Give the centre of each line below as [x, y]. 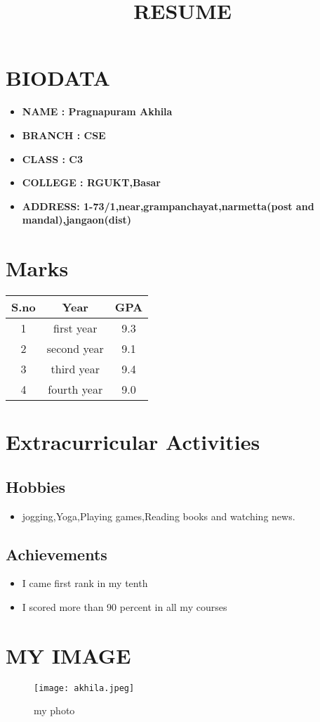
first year [75, 328]
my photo [54, 710]
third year [75, 369]
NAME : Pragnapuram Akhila [97, 111]
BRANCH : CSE [64, 135]
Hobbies [36, 486]
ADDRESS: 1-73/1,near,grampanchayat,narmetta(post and [168, 206]
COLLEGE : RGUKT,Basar [91, 182]
